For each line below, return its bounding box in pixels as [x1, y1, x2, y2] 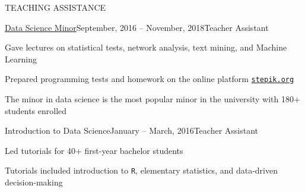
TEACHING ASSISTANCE [5, 1, 106, 13]
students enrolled [5, 104, 67, 117]
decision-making [5, 176, 63, 188]
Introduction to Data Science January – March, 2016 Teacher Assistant [5, 124, 259, 137]
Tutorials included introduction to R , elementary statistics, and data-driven [5, 164, 278, 177]
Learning [5, 52, 37, 65]
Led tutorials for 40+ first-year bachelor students [5, 144, 183, 156]
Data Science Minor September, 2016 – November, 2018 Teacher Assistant [5, 21, 269, 33]
